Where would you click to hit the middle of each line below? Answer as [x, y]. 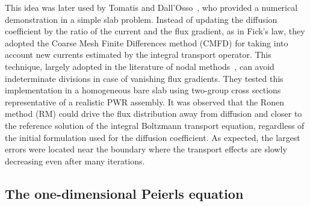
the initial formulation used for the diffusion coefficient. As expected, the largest [153, 137]
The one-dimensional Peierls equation [124, 193]
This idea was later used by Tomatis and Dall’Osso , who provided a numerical [151, 7]
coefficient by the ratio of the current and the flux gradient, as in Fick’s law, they [155, 31]
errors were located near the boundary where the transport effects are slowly [146, 149]
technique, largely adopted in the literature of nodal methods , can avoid [140, 66]
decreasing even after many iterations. [75, 161]
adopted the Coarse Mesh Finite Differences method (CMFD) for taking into [147, 42]
